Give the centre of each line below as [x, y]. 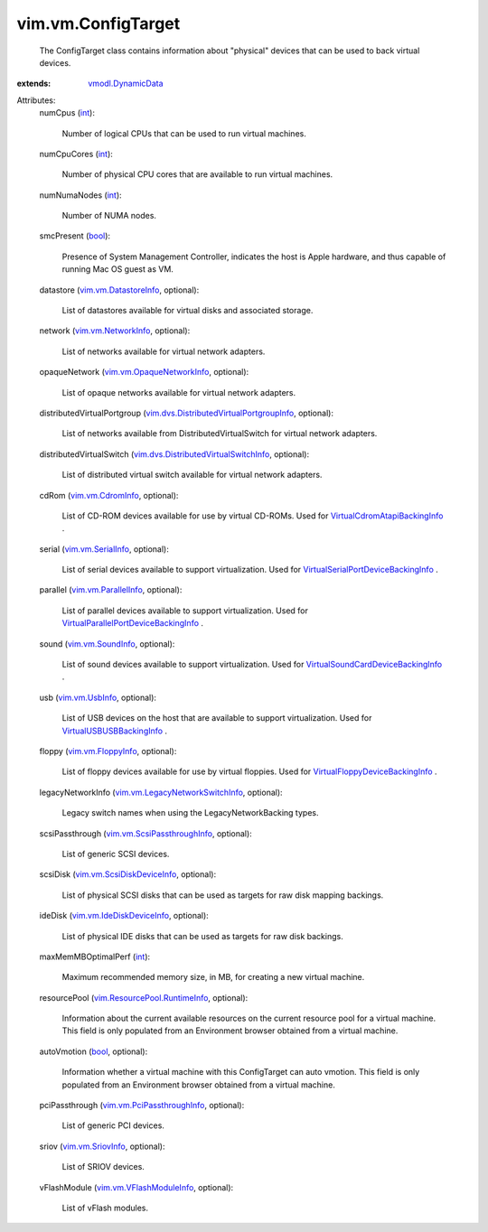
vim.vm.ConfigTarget [99, 23]
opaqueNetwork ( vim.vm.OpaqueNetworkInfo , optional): [144, 372]
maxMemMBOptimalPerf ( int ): [95, 957]
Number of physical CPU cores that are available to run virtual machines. [197, 174]
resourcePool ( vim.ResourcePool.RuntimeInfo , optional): [144, 997]
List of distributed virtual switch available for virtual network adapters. [192, 475]
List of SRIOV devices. [103, 1167]
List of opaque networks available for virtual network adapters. [179, 392]
